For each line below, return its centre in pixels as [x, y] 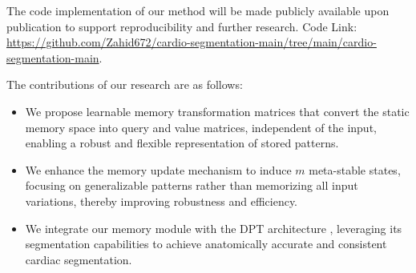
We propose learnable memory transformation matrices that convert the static [217, 111]
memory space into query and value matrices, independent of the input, [201, 127]
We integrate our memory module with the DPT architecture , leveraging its [214, 228]
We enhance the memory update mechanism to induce [158, 169]
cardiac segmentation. [79, 259]
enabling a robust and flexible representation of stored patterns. [182, 143]
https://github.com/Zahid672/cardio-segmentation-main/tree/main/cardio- [192, 42]
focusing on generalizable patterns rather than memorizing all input [192, 185]
